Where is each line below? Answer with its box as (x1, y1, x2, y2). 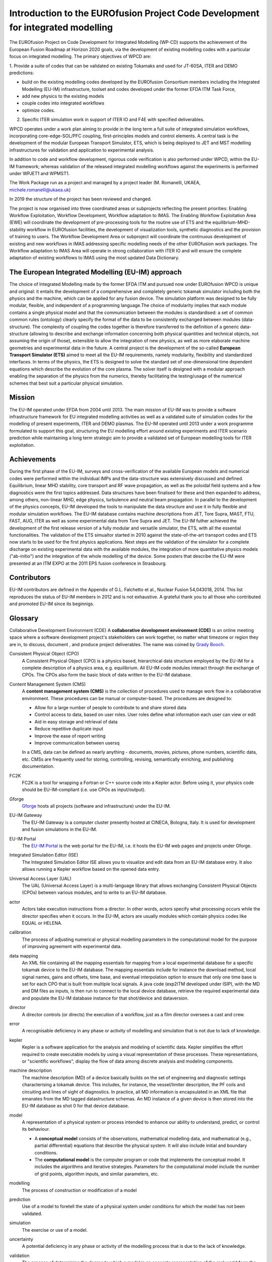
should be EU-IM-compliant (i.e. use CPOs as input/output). (22, 786, 146, 793)
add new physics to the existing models (22, 93, 104, 99)
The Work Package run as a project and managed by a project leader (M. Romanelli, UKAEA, (9, 180, 201, 186)
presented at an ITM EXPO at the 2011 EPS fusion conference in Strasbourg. (9, 560, 167, 566)
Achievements (9, 455, 56, 464)
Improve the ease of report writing (34, 732, 106, 739)
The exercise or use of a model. (22, 1227, 88, 1233)
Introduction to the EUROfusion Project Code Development (9, 8, 259, 19)
